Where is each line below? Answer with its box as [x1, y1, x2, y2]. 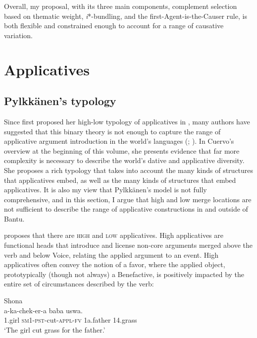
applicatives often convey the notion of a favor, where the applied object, [4, 259, 225, 270]
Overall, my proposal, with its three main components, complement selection [4, 1, 237, 11]
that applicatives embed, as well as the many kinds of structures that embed [4, 174, 236, 185]
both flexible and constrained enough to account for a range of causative [4, 20, 224, 31]
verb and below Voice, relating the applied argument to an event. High [4, 249, 218, 260]
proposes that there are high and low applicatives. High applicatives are [4, 230, 223, 240]
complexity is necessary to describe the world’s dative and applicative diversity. [4, 155, 245, 166]
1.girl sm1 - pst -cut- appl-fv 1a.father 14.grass [4, 315, 137, 325]
